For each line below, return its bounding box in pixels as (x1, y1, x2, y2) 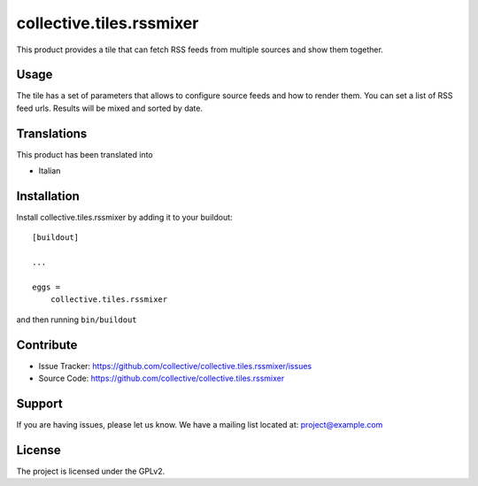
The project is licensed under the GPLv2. (16, 466, 166, 476)
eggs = (32, 282, 61, 292)
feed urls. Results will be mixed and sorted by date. (16, 103, 204, 113)
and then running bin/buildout (16, 314, 137, 325)
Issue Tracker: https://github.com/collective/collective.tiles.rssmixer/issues (38, 360, 312, 371)
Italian (38, 166, 61, 176)
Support (16, 396, 63, 411)
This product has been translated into (16, 149, 154, 159)
